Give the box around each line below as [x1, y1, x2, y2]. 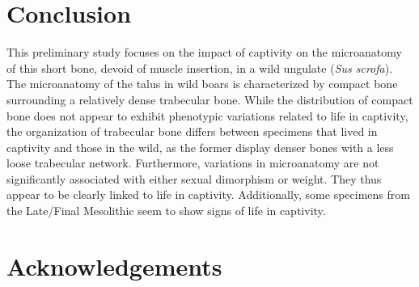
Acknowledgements [6, 249, 222, 282]
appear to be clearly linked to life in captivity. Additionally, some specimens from [6, 186, 410, 203]
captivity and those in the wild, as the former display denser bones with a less [6, 138, 394, 155]
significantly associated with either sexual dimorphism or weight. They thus [6, 170, 382, 187]
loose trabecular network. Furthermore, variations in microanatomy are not [6, 154, 379, 171]
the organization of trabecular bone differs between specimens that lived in [6, 123, 378, 140]
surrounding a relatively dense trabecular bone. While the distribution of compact [6, 91, 413, 108]
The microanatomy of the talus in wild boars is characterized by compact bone [6, 75, 398, 92]
